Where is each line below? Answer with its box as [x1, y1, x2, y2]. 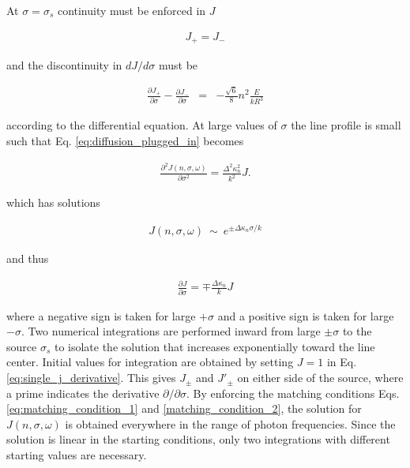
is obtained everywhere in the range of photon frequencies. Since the [65, 415, 396, 432]
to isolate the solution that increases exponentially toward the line [54, 338, 375, 354]
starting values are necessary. [6, 447, 147, 463]
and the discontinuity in [6, 57, 122, 73]
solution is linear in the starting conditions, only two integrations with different [6, 431, 390, 447]
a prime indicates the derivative [6, 384, 160, 401]
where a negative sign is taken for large [6, 307, 196, 324]
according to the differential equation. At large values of [6, 117, 277, 133]
